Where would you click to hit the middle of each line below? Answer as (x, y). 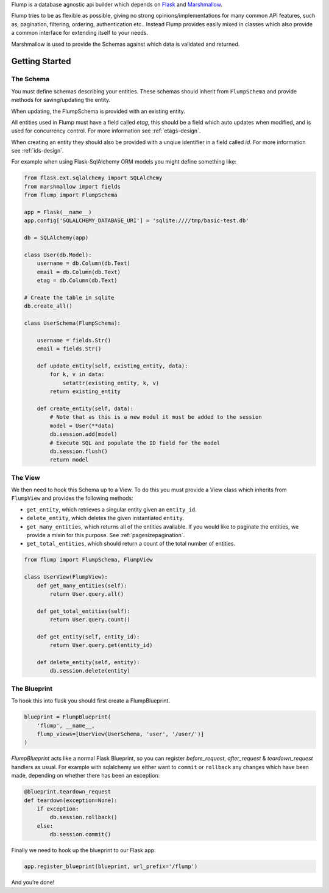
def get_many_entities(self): (82, 585)
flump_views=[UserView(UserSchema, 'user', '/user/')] (120, 734)
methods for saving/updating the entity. (61, 100)
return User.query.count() (90, 620)
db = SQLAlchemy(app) (56, 238)
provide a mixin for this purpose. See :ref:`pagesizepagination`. (106, 535)
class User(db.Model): (58, 255)
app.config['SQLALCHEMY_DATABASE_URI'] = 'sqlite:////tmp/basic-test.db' (136, 221)
